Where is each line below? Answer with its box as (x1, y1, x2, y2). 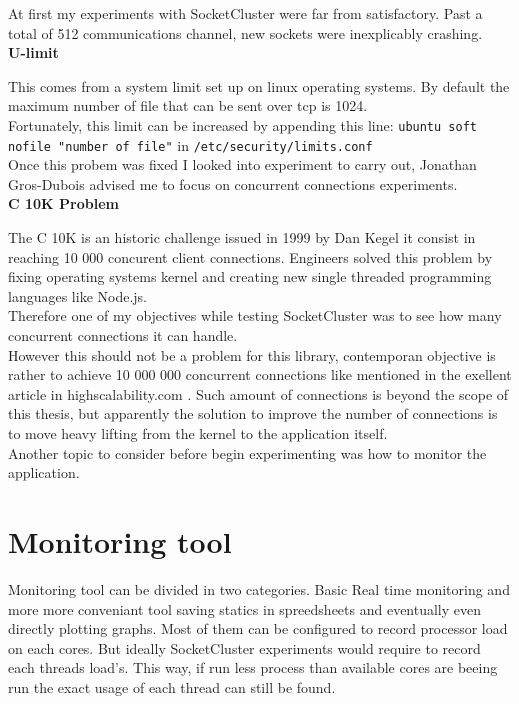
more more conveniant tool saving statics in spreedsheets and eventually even (8, 598, 482, 619)
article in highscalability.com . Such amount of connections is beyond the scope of (8, 383, 509, 404)
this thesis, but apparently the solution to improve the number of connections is (8, 403, 498, 424)
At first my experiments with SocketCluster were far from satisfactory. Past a (8, 3, 483, 23)
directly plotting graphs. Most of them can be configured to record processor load (8, 618, 508, 639)
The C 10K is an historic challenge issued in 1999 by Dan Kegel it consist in (8, 227, 476, 248)
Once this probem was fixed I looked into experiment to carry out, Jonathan (8, 154, 477, 175)
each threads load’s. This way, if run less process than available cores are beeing (8, 657, 498, 678)
